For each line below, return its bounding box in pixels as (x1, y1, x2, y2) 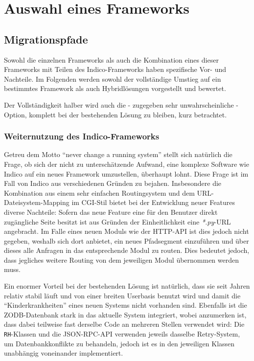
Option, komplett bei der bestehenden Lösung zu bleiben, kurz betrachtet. (4, 109, 227, 119)
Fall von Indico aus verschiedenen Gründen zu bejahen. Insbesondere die (4, 178, 222, 188)
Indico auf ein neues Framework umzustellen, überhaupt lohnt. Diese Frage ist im (4, 168, 249, 179)
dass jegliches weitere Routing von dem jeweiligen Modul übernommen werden (4, 254, 239, 265)
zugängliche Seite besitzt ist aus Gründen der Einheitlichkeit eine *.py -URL (4, 216, 231, 226)
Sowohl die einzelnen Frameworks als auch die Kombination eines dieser (4, 54, 219, 65)
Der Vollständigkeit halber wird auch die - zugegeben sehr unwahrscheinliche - (4, 99, 238, 110)
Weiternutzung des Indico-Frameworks (4, 130, 160, 142)
